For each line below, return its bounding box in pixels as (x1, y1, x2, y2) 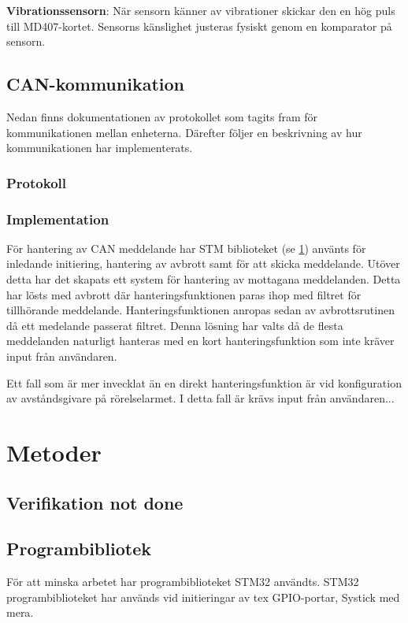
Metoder (6, 436, 102, 468)
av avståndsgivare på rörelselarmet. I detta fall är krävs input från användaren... (6, 390, 395, 406)
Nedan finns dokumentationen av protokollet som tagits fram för (6, 108, 318, 124)
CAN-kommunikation (6, 72, 184, 96)
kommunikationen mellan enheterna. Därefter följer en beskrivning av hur (6, 124, 362, 140)
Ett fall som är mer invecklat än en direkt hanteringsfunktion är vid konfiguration (6, 374, 402, 391)
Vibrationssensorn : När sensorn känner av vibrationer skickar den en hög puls (6, 2, 395, 18)
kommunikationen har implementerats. (6, 139, 193, 156)
